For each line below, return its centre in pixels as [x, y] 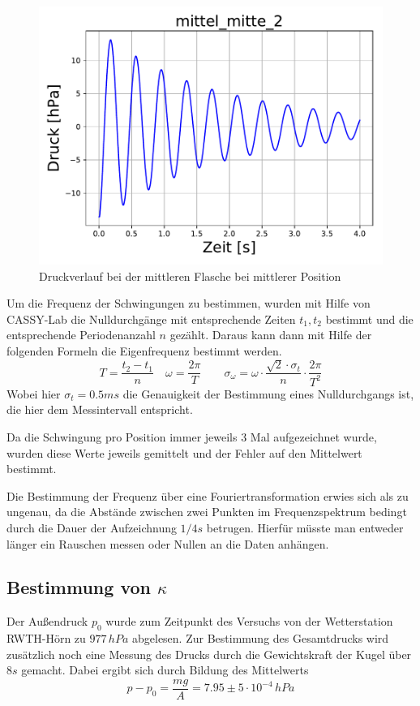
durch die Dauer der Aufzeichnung [92, 527]
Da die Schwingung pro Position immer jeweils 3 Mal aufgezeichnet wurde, [192, 436]
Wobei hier [34, 393]
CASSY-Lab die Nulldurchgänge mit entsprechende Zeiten [151, 319]
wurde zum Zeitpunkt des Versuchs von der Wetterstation [249, 621]
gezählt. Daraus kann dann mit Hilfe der [271, 335]
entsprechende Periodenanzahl [81, 335]
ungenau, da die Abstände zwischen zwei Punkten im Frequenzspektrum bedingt [207, 512]
